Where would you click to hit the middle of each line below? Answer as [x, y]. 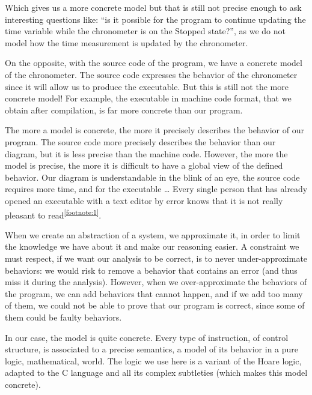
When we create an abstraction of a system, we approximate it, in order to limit [153, 234]
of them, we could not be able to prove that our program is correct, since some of [155, 305]
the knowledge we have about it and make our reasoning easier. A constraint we [152, 246]
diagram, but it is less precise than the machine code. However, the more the [146, 153]
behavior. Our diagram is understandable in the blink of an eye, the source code [152, 177]
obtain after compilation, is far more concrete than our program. [124, 110]
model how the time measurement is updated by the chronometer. [127, 42]
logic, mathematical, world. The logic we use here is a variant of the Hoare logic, [153, 360]
